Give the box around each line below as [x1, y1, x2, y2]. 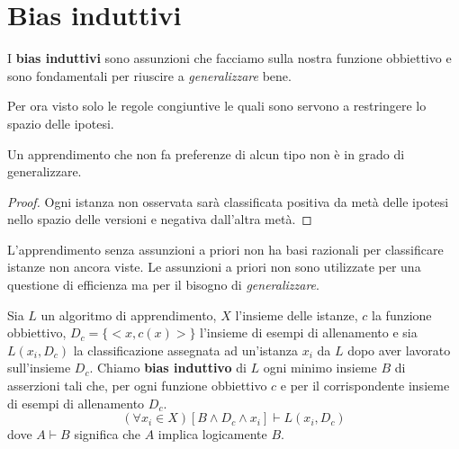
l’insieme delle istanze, [235, 305, 358, 324]
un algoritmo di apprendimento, [40, 305, 217, 324]
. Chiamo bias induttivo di [89, 358, 247, 377]
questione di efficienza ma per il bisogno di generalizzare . [7, 275, 319, 294]
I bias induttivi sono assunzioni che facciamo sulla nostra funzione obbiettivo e [7, 49, 452, 67]
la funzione [372, 305, 432, 324]
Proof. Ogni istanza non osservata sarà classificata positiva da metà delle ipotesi [7, 192, 449, 211]
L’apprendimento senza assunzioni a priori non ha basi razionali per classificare [7, 239, 444, 258]
